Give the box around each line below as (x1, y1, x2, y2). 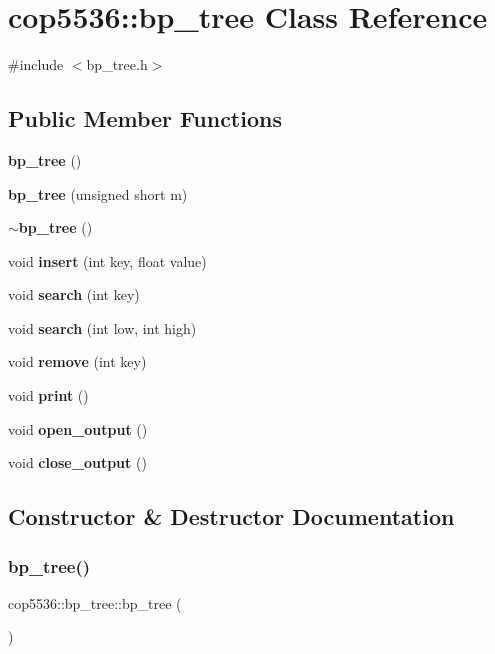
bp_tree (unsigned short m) (8, 183, 188, 204)
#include (8, 54, 64, 75)
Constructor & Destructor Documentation (8, 501, 455, 532)
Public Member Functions (8, 103, 282, 134)
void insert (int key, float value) (8, 250, 207, 271)
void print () (8, 385, 89, 406)
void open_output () (8, 418, 148, 439)
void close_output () (8, 452, 147, 473)
